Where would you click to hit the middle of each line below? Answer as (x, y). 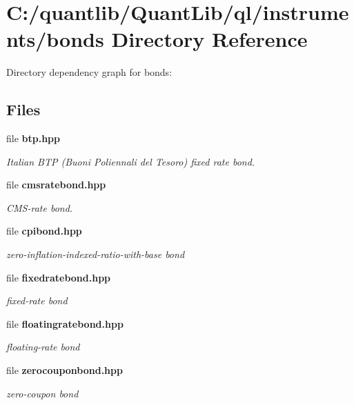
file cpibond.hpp (44, 231)
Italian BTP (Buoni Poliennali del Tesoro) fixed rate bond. (131, 161)
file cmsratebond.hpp (56, 185)
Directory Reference (209, 39)
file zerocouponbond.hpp (65, 370)
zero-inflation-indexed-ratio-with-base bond (96, 254)
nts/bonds (55, 39)
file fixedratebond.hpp (59, 277)
